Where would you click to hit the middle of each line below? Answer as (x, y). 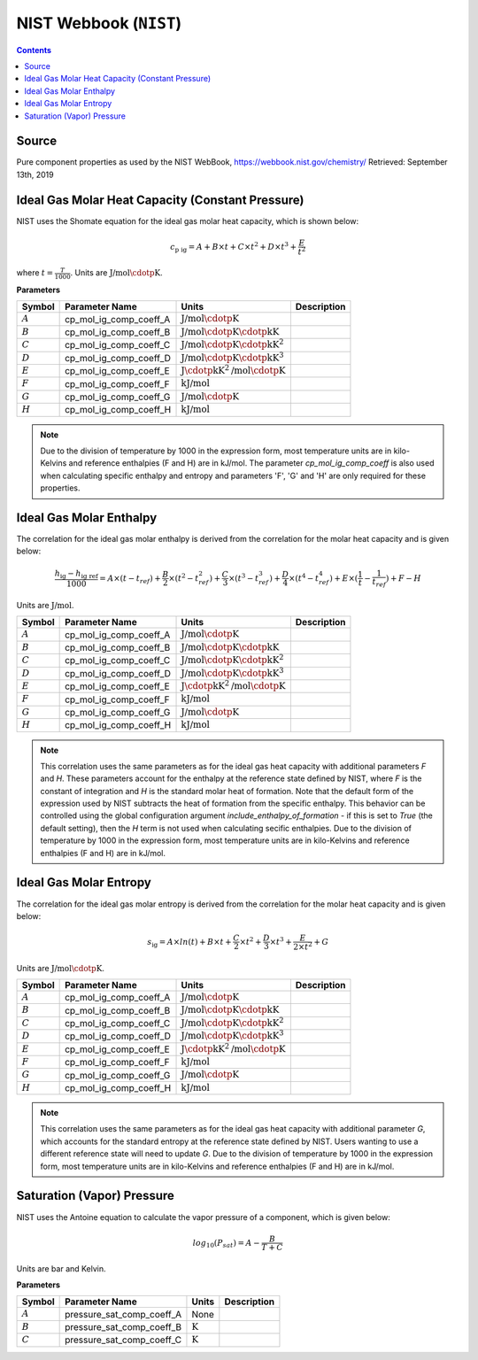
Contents (34, 50)
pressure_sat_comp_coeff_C (123, 1340)
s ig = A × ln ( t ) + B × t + (189, 943)
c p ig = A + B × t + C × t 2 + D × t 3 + (233, 247)
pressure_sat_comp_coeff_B (123, 1326)
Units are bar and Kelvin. (61, 1268)
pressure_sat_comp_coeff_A (123, 1314)
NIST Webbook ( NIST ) (99, 23)
